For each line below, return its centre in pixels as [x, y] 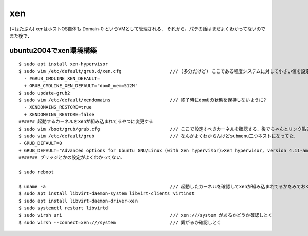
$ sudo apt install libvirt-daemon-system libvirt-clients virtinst [107, 194]
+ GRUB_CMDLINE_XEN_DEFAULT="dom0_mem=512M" [81, 86]
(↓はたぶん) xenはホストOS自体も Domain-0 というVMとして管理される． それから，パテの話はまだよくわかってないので [138, 29]
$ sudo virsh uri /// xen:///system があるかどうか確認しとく [146, 215]
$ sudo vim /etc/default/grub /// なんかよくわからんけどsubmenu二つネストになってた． [159, 136]
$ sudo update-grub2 [44, 93]
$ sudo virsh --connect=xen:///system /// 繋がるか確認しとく [120, 222]
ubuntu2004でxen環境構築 [53, 51]
